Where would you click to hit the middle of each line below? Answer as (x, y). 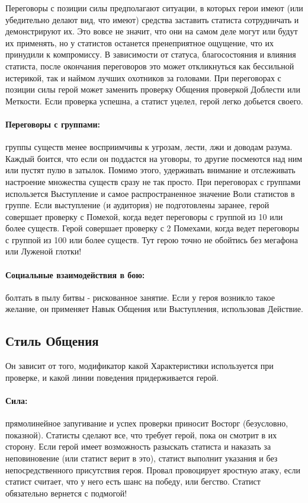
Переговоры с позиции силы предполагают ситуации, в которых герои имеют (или (154, 8)
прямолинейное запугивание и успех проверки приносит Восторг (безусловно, (147, 423)
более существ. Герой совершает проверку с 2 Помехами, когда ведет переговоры (152, 228)
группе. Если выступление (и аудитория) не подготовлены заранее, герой (137, 205)
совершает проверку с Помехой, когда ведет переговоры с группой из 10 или (144, 216)
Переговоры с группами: (53, 124)
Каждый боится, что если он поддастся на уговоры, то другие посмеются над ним (154, 158)
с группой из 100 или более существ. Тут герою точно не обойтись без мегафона (152, 239)
